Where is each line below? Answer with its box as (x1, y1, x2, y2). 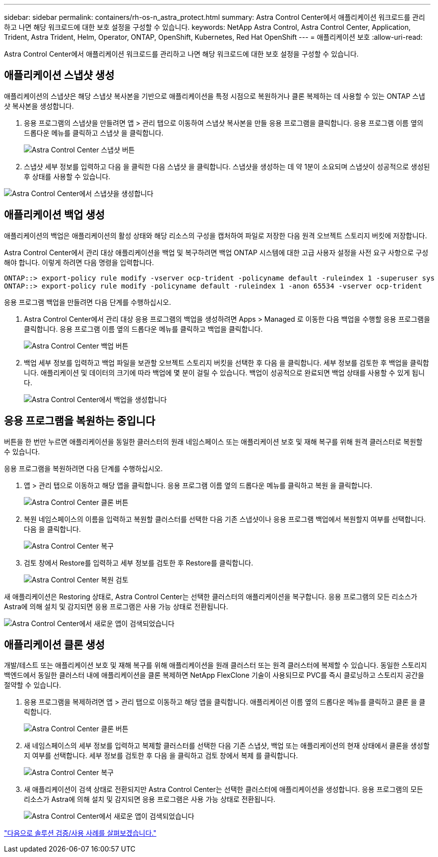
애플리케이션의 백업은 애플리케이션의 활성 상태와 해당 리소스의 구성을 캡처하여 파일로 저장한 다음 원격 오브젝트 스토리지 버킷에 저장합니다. (4, 231, 427, 240)
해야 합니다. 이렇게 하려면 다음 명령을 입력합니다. (4, 258, 154, 267)
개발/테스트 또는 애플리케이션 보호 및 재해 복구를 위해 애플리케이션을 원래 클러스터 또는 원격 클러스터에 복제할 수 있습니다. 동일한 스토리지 (4, 661, 427, 670)
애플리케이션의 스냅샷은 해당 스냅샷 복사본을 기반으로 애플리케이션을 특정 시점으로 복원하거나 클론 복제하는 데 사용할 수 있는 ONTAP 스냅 (4, 91, 425, 100)
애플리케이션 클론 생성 (4, 638, 105, 651)
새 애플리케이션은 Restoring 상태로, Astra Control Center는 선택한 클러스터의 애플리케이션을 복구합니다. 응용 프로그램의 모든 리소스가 (4, 592, 418, 601)
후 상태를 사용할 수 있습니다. (24, 172, 111, 181)
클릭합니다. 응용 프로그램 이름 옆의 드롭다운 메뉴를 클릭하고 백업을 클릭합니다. (24, 324, 263, 333)
